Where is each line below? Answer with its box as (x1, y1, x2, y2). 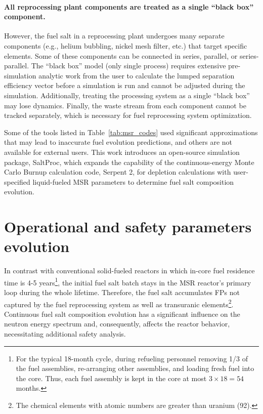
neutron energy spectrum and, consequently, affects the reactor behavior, (4, 318, 230, 329)
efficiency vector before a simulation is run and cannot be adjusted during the (4, 80, 245, 91)
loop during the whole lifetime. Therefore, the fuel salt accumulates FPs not (4, 287, 240, 298)
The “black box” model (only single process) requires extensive (31, 60, 226, 71)
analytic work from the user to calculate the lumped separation (38, 70, 235, 80)
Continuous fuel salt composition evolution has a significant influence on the (4, 308, 240, 319)
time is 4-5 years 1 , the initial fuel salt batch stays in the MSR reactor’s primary (4, 275, 251, 287)
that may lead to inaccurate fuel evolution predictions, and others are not (4, 137, 233, 147)
